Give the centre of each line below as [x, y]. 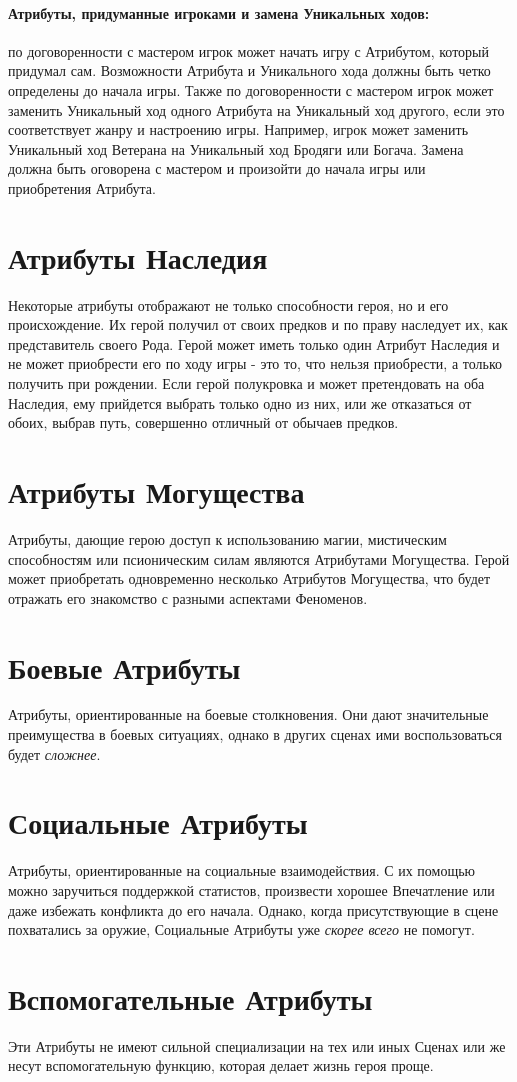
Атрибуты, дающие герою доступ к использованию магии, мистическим [227, 538]
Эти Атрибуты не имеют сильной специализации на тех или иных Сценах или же [257, 1045]
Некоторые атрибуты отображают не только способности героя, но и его [228, 304]
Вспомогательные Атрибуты [190, 997]
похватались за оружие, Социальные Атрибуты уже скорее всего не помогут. [241, 929]
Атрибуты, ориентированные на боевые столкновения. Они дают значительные [248, 714]
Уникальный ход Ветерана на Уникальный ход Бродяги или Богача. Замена [236, 148]
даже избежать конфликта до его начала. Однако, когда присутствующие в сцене [253, 909]
